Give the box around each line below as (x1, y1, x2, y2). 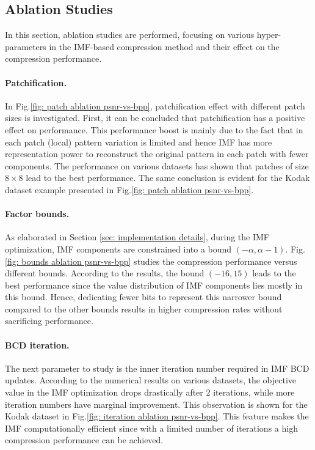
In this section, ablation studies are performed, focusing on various (5, 28, 255, 41)
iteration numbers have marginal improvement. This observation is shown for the (5, 397, 308, 410)
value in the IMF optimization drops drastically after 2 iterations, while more (5, 386, 295, 399)
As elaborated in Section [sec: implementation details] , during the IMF (5, 231, 269, 243)
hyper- (256, 28, 281, 41)
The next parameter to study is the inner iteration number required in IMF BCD (5, 361, 310, 374)
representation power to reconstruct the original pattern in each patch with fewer (5, 147, 309, 160)
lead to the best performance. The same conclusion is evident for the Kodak (26, 171, 310, 184)
